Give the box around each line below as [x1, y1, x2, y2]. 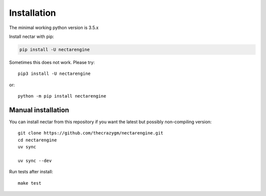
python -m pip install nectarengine [18, 94, 106, 99]
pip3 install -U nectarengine [18, 71, 91, 76]
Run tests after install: [9, 169, 54, 175]
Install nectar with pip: [9, 33, 54, 39]
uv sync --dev [18, 158, 52, 163]
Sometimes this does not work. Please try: [9, 59, 95, 65]
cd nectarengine [18, 137, 57, 143]
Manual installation [9, 106, 69, 114]
